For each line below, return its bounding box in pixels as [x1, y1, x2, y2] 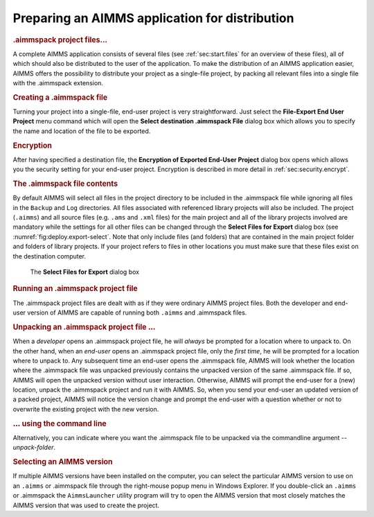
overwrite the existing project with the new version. [12, 405, 159, 413]
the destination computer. [12, 252, 87, 260]
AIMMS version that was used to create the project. [12, 501, 159, 509]
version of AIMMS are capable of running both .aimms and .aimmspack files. [27, 308, 247, 317]
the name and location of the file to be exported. [12, 127, 151, 135]
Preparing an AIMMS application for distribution [12, 10, 294, 26]
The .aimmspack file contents [12, 179, 118, 189]
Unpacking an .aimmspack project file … [12, 322, 156, 332]
